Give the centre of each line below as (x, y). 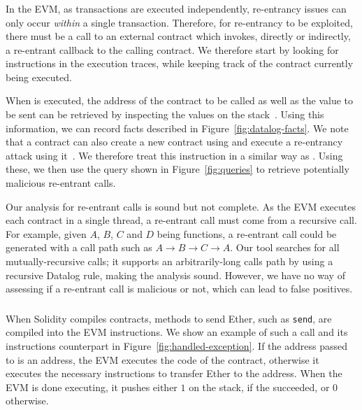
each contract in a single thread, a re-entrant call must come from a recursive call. (181, 220)
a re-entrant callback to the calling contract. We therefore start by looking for (172, 49)
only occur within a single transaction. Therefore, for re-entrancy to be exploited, (179, 22)
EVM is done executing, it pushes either (92, 387)
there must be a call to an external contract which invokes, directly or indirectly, (178, 36)
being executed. (39, 77)
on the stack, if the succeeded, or (259, 387)
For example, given (46, 233)
